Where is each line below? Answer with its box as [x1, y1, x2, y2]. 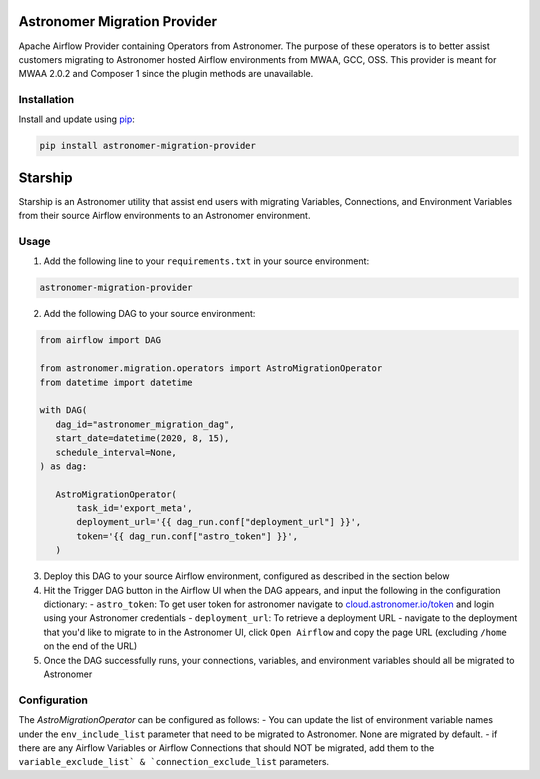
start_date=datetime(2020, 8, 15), [55, 433, 230, 444]
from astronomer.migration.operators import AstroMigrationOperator [39, 363, 383, 374]
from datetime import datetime [39, 376, 194, 388]
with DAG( [39, 405, 88, 416]
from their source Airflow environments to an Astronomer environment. [18, 210, 311, 222]
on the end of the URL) [43, 640, 138, 652]
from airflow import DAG [39, 335, 162, 346]
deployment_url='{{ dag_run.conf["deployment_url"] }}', [76, 516, 362, 528]
